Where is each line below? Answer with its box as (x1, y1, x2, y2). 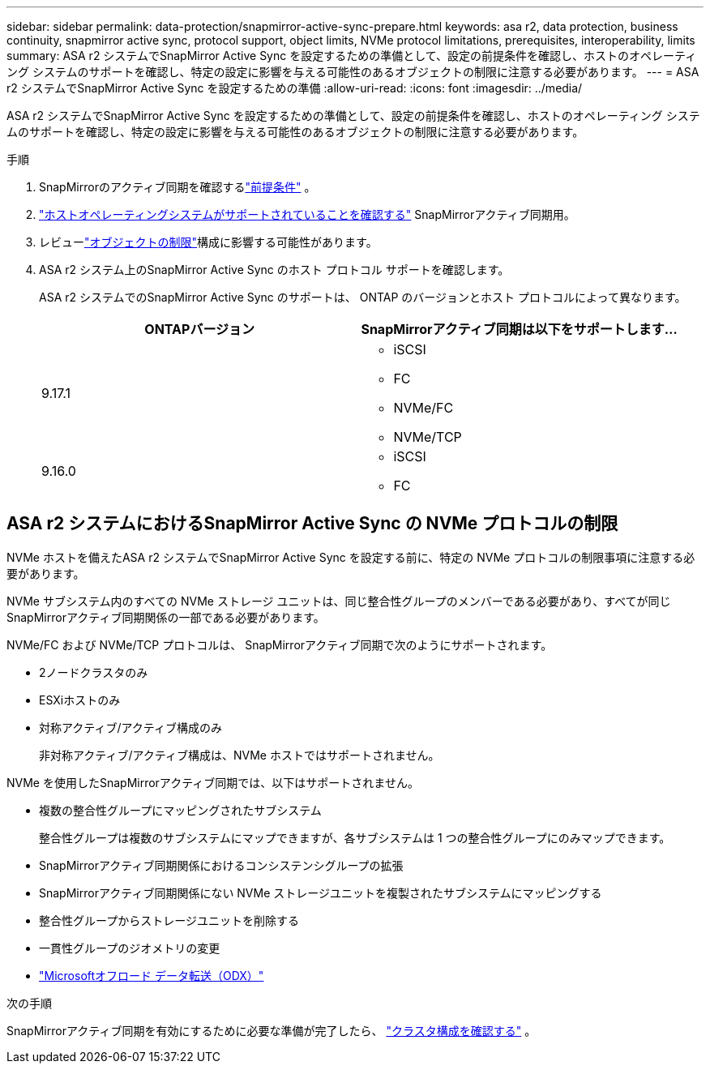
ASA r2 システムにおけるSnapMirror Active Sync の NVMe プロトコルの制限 (6, 513, 618, 534)
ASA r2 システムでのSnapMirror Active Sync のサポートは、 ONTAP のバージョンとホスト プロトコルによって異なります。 (39, 290, 686, 304)
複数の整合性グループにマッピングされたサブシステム (39, 802, 322, 817)
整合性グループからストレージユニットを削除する (39, 913, 299, 927)
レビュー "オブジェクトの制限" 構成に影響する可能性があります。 (39, 235, 378, 249)
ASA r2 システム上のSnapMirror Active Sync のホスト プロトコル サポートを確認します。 (39, 263, 510, 276)
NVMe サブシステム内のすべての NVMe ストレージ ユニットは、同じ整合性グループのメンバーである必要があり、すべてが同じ (6, 593, 671, 608)
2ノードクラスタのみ (39, 665, 148, 679)
